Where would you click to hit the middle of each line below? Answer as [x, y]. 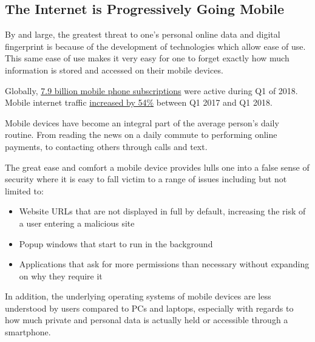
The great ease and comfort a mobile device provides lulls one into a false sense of [157, 167]
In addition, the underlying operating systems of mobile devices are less [138, 296]
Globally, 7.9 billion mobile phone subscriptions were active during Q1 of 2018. [151, 90]
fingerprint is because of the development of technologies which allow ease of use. [155, 46]
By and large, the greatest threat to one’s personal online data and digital [143, 34]
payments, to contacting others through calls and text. [106, 146]
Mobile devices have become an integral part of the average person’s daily [142, 122]
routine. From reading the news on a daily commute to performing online [141, 135]
